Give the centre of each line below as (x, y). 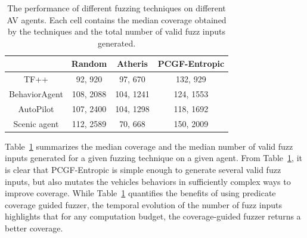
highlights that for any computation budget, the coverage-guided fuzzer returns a (153, 216)
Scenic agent (36, 123)
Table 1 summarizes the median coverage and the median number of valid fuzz (149, 146)
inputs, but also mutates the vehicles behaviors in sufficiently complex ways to (148, 181)
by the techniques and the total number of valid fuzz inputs (117, 31)
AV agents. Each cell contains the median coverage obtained (117, 19)
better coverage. (34, 228)
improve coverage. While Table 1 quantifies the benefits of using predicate (140, 193)
